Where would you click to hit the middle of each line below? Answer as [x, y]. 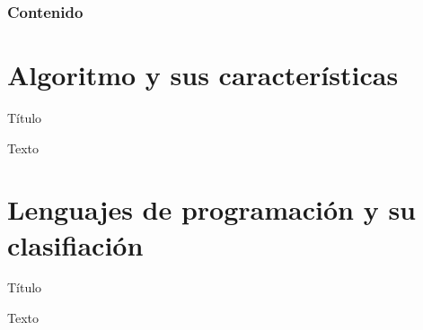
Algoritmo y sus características [203, 75]
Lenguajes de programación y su [212, 209]
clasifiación [75, 244]
